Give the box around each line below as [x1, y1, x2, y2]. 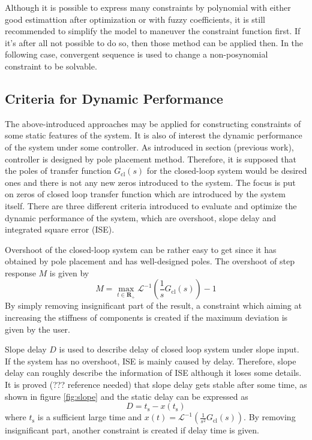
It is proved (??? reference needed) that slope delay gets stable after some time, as [5, 378, 307, 391]
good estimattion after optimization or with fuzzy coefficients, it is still [5, 13, 265, 25]
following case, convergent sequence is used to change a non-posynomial [5, 48, 268, 61]
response [5, 266, 36, 279]
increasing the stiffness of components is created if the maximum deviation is [5, 311, 288, 324]
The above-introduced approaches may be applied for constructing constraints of [5, 117, 301, 129]
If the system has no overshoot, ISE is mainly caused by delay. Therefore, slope [5, 354, 296, 367]
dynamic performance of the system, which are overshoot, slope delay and [5, 211, 276, 224]
